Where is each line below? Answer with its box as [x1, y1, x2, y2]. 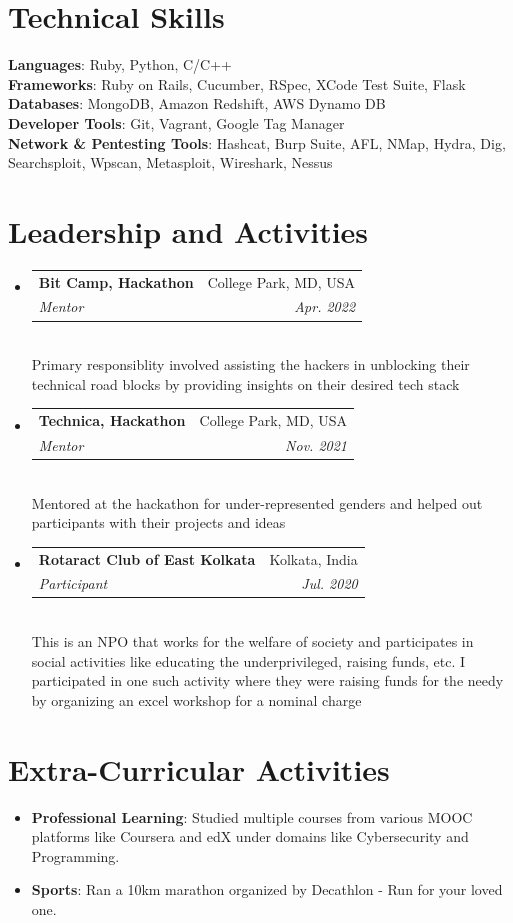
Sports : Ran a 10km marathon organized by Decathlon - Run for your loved [31, 879, 503, 900]
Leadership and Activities [8, 210, 369, 251]
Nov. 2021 [285, 434, 347, 455]
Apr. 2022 [294, 296, 356, 317]
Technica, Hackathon [38, 410, 186, 431]
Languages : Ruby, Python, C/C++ [8, 54, 232, 75]
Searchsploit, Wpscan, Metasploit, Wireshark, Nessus [8, 152, 333, 173]
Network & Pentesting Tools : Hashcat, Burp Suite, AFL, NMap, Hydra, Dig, [8, 132, 506, 153]
